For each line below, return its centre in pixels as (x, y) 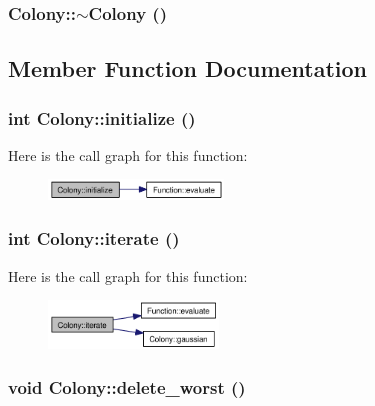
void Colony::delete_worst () (127, 387)
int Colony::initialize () (102, 117)
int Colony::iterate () (94, 238)
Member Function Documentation (188, 68)
